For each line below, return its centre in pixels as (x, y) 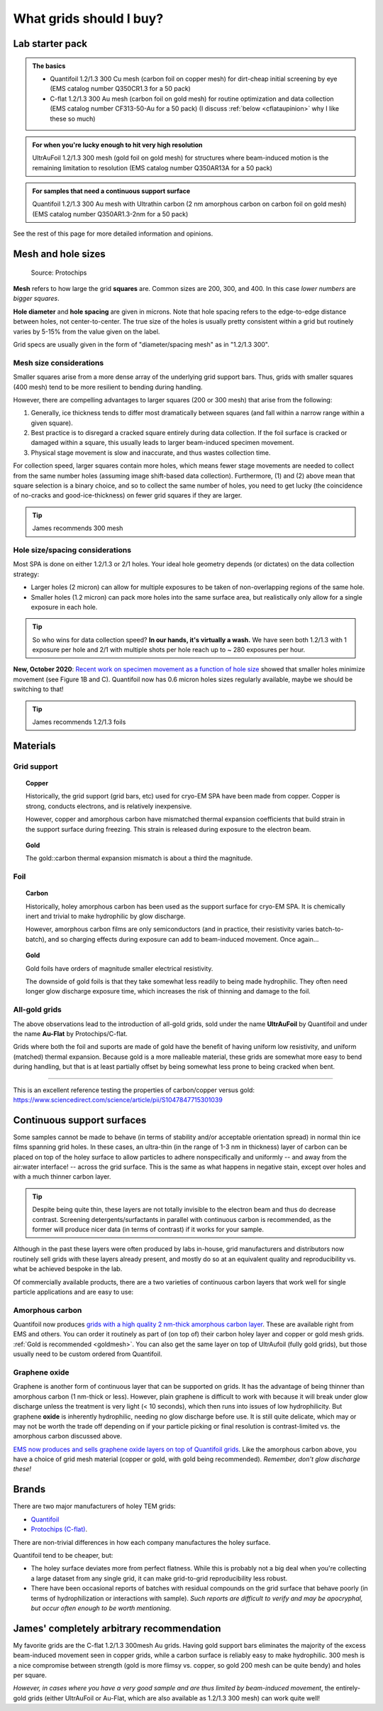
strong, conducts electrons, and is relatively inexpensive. (109, 806)
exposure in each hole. (64, 607)
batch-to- (329, 929)
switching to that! (38, 689)
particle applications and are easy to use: (73, 1292)
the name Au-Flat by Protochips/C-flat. (70, 1033)
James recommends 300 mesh (78, 528)
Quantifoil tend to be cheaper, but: (63, 1555)
